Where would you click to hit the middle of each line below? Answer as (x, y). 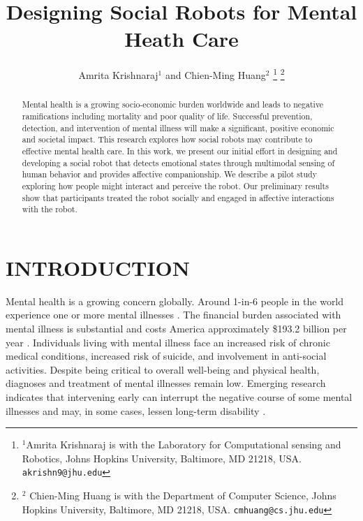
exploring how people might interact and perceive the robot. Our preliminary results (175, 185)
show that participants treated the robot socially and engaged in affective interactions (178, 197)
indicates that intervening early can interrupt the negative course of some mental (179, 397)
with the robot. (50, 209)
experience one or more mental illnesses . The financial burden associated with (173, 315)
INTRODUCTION (98, 267)
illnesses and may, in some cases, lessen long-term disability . (136, 410)
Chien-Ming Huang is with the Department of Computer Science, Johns (183, 496)
